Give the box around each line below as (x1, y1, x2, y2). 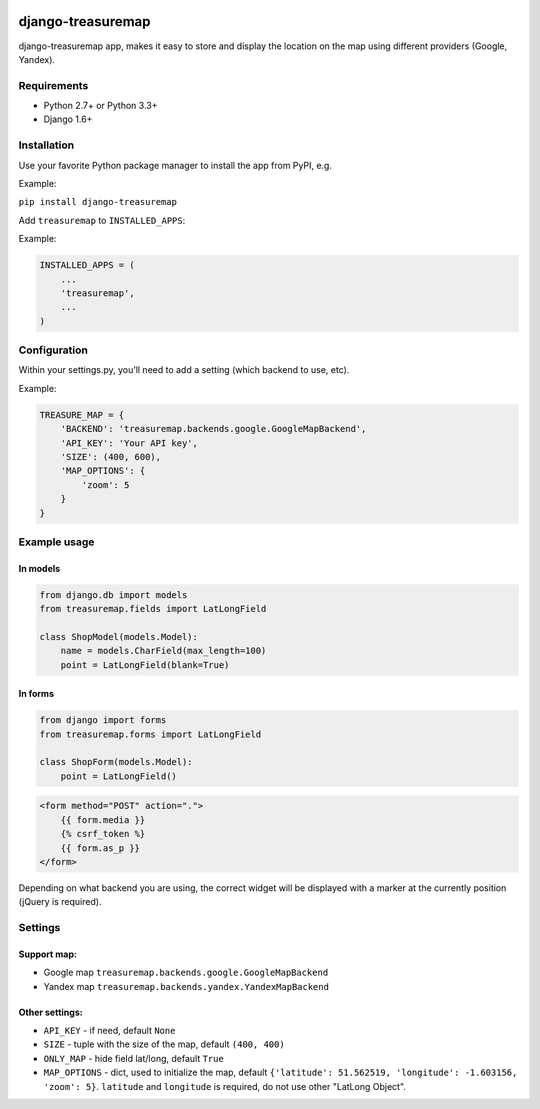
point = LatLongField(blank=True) (60, 659, 230, 670)
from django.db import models (39, 589, 188, 600)
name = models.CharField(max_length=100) (60, 645, 267, 657)
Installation (18, 138, 75, 152)
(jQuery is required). (18, 896, 102, 908)
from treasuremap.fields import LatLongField (39, 603, 267, 615)
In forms (18, 688, 55, 700)
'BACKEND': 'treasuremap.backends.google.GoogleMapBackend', (60, 423, 367, 435)
